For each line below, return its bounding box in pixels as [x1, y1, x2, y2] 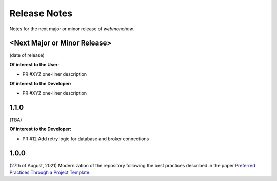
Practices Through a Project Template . [9, 169, 91, 175]
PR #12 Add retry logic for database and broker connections [22, 135, 149, 142]
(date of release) [9, 52, 45, 58]
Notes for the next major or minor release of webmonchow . [9, 26, 135, 32]
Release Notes [9, 8, 73, 19]
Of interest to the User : [9, 61, 60, 67]
